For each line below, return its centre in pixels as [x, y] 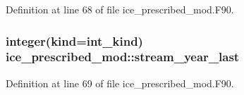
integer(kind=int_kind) [74, 40]
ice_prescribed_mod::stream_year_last [123, 57]
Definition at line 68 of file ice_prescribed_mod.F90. [120, 9]
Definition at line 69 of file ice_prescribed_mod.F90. [120, 83]
